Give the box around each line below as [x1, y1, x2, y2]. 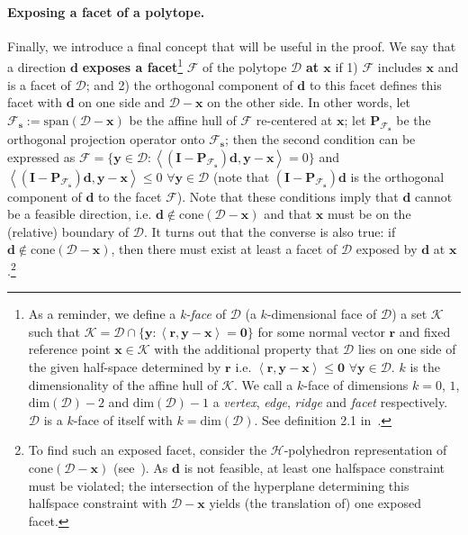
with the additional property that [154, 340, 339, 358]
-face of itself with [73, 410, 173, 429]
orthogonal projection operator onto [7, 130, 205, 149]
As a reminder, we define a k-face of [28, 304, 226, 323]
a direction [7, 58, 67, 77]
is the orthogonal [350, 167, 445, 186]
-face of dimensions [303, 375, 409, 394]
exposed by [355, 240, 418, 258]
